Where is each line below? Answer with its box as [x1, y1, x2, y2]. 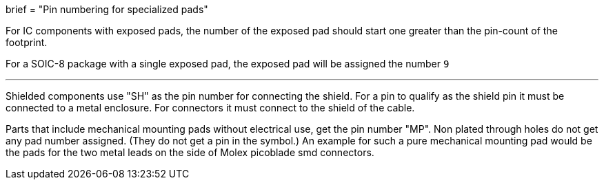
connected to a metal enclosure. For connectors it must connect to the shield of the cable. [6, 102, 415, 113]
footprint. [6, 36, 48, 48]
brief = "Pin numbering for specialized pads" [6, 3, 208, 15]
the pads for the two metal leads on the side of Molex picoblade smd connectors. [6, 146, 374, 158]
